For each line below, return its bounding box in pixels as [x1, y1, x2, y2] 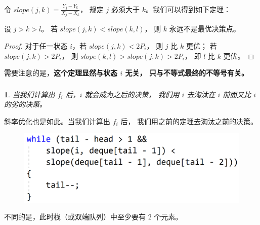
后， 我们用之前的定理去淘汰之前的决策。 [120, 116, 258, 126]
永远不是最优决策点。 [169, 23, 240, 34]
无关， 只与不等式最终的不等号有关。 [125, 67, 248, 78]
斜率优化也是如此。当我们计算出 [4, 116, 110, 126]
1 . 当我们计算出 [4, 89, 55, 99]
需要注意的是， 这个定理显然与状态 [4, 67, 117, 78]
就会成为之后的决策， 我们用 [84, 89, 180, 99]
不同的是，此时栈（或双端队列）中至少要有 [4, 211, 146, 222]
